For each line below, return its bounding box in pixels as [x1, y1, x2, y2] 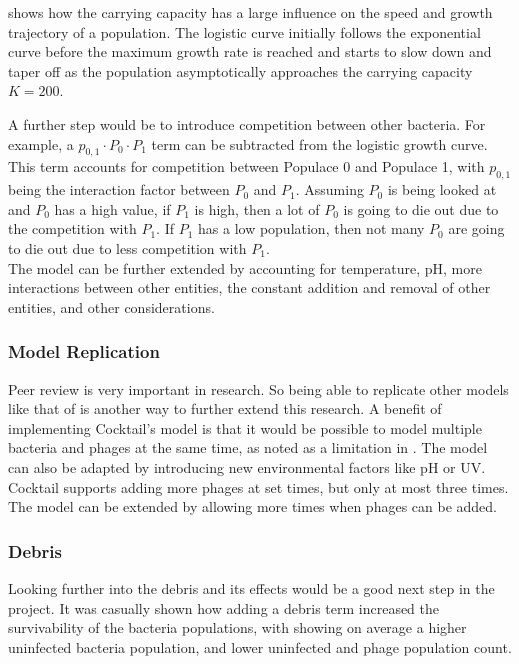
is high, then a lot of [194, 198, 320, 219]
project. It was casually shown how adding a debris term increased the [8, 597, 440, 618]
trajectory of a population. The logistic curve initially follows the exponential [8, 21, 481, 42]
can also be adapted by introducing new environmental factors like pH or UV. [8, 456, 486, 477]
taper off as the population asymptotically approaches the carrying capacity [8, 60, 473, 81]
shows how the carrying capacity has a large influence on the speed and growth [8, 2, 493, 22]
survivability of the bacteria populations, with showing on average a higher [8, 617, 467, 638]
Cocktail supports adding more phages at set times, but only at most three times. [8, 476, 509, 497]
